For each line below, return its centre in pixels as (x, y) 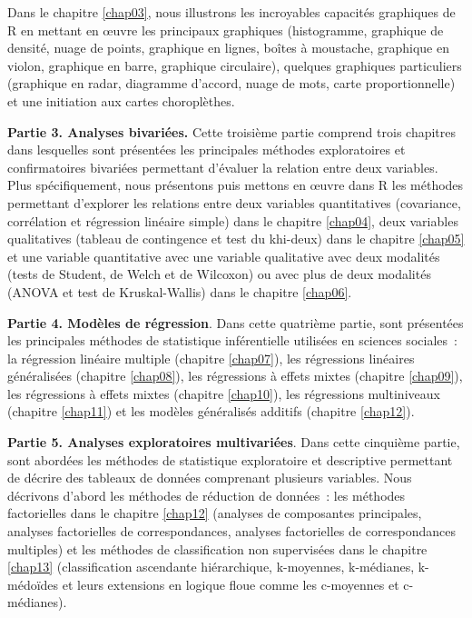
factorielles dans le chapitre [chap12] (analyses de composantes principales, (215, 513)
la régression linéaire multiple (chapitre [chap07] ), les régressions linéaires (211, 358)
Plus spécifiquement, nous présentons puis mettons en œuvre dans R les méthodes (236, 185)
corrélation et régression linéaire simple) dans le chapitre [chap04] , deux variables (233, 220)
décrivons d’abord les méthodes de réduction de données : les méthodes (206, 495)
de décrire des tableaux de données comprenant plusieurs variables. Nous (210, 478)
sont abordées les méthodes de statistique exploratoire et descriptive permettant (230, 459)
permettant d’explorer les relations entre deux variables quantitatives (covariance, (234, 202)
